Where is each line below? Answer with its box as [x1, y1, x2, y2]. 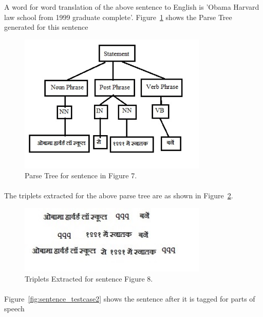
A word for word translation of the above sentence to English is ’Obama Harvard [4, 2, 259, 12]
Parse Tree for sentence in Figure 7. [25, 170, 137, 181]
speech [4, 303, 25, 314]
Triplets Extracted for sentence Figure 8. [25, 273, 153, 284]
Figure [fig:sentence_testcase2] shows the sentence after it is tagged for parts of [4, 293, 255, 304]
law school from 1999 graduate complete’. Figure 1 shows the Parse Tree [4, 11, 232, 22]
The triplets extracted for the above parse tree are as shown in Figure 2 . [4, 190, 233, 201]
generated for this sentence [4, 22, 88, 32]
